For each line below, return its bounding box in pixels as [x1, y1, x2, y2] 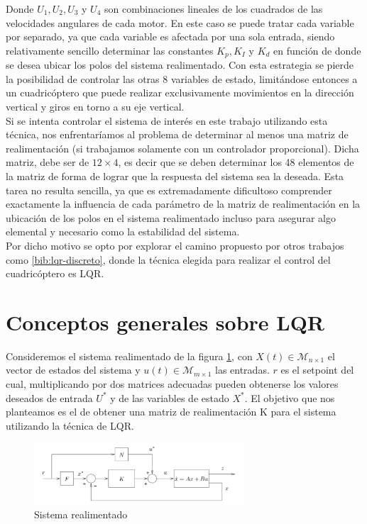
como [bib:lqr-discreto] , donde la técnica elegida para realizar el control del [6, 252, 331, 267]
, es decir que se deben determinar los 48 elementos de [118, 155, 354, 169]
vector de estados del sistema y [6, 362, 141, 377]
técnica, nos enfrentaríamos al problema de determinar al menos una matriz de [6, 127, 349, 142]
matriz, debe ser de [6, 155, 89, 169]
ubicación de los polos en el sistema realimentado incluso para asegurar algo [6, 210, 336, 225]
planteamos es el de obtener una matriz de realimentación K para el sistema [6, 404, 336, 419]
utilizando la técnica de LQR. [6, 418, 134, 433]
